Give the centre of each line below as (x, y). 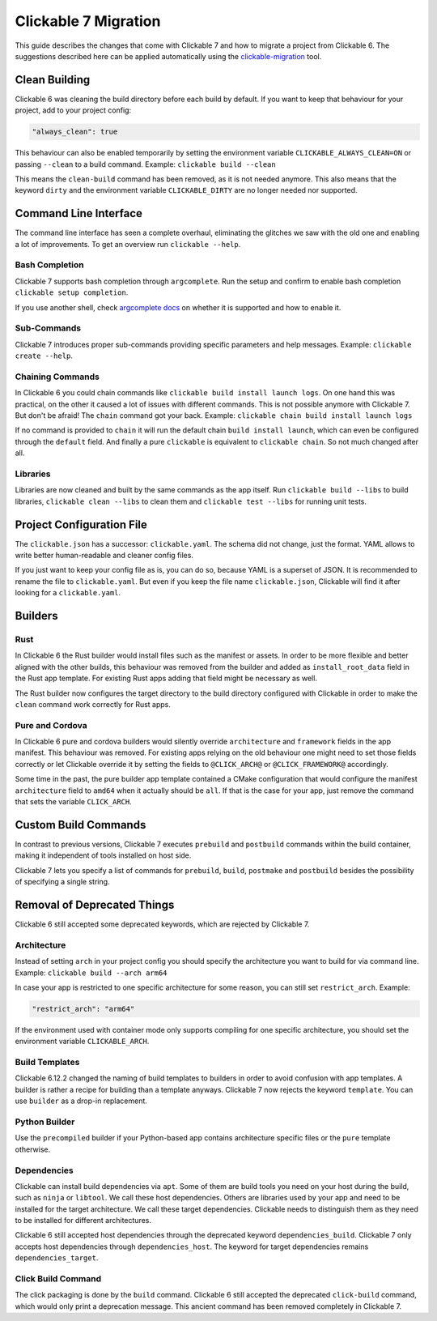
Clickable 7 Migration (88, 21)
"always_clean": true (75, 132)
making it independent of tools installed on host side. (103, 855)
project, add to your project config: (73, 110)
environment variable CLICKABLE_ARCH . (82, 1042)
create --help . (44, 356)
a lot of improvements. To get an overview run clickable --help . (128, 244)
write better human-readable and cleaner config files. (104, 556)
